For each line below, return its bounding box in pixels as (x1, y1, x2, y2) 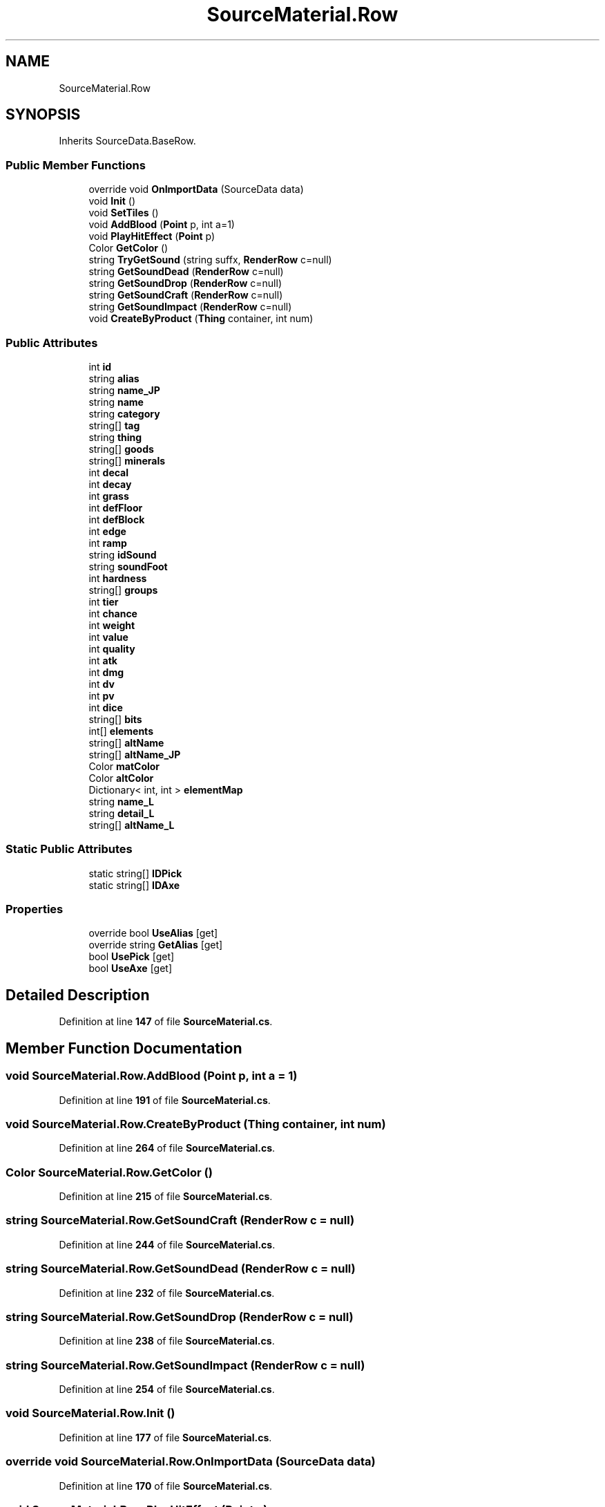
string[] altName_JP (88, 748, 181, 760)
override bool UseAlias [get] (88, 927, 218, 939)
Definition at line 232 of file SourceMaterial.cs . (59, 1286, 275, 1299)
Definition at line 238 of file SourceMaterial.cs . (59, 1335, 275, 1347)
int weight (88, 619, 135, 631)
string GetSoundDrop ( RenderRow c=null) (88, 277, 282, 290)
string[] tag (88, 419, 140, 431)
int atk (88, 654, 117, 666)
